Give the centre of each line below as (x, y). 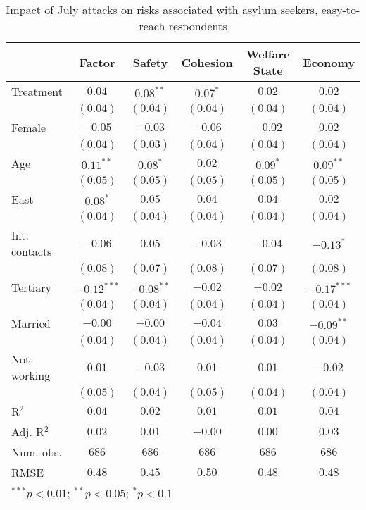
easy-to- (341, 10)
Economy (329, 62)
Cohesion (207, 62)
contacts (32, 251)
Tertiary (31, 287)
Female (29, 127)
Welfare (268, 54)
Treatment (37, 91)
